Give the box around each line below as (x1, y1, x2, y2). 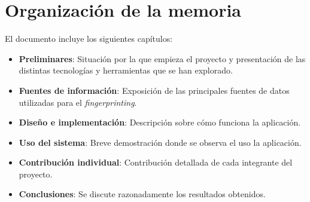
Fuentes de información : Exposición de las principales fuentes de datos (19, 84, 290, 96)
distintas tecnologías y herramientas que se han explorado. (19, 64, 233, 76)
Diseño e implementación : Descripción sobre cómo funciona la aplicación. (19, 116, 301, 128)
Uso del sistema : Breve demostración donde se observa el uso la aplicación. (19, 136, 302, 148)
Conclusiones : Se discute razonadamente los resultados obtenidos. (19, 188, 266, 200)
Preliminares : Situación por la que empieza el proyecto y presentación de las (19, 52, 306, 65)
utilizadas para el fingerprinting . (19, 96, 137, 108)
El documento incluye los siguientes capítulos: (5, 32, 173, 45)
